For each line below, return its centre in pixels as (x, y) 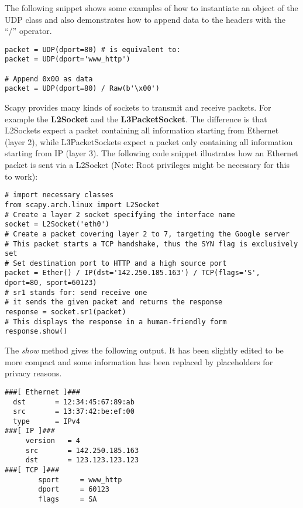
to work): (21, 176)
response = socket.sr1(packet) (66, 312)
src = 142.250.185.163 (82, 450)
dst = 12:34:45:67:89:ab (74, 402)
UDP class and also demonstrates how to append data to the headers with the (145, 19)
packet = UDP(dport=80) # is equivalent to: (93, 49)
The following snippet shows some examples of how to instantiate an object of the (151, 8)
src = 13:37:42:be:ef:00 (74, 412)
